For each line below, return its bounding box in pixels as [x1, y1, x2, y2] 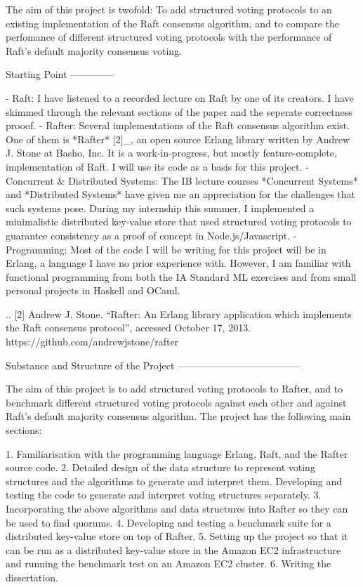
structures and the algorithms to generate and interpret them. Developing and [6, 473, 343, 488]
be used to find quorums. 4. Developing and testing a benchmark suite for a [6, 515, 331, 529]
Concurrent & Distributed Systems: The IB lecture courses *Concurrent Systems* [6, 173, 358, 187]
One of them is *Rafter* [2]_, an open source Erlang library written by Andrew [6, 131, 350, 146]
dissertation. [6, 569, 58, 584]
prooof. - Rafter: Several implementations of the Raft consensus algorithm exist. [6, 118, 350, 133]
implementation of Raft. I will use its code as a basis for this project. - [6, 159, 309, 173]
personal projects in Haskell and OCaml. [6, 283, 180, 298]
